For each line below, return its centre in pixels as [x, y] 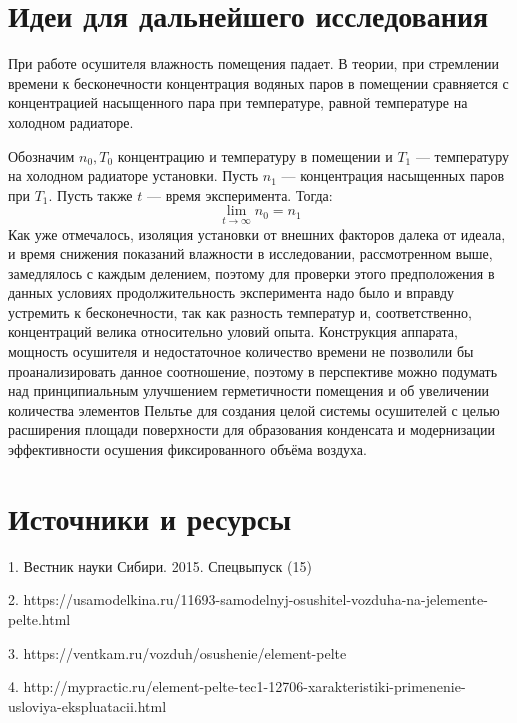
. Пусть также [90, 194]
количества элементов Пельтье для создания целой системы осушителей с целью [254, 409]
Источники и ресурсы [150, 517]
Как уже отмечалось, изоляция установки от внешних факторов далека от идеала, [257, 233]
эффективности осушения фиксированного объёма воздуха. [187, 449]
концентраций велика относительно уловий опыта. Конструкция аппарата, [233, 331]
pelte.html [39, 618]
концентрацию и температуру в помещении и [255, 155]
